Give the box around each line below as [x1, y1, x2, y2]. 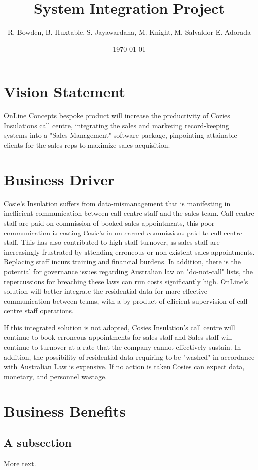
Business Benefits [4, 400, 126, 421]
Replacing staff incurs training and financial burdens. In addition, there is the [4, 256, 241, 267]
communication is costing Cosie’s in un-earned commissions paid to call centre [4, 227, 242, 237]
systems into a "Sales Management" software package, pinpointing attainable [4, 130, 237, 140]
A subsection [4, 435, 72, 450]
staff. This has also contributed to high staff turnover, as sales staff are [4, 237, 220, 247]
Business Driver [4, 169, 115, 189]
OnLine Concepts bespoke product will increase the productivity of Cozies [4, 110, 230, 121]
